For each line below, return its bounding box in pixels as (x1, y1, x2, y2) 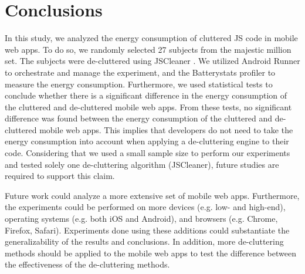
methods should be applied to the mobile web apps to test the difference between (5, 246, 296, 259)
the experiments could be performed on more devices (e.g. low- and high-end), (5, 201, 286, 213)
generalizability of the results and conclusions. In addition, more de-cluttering (5, 235, 284, 248)
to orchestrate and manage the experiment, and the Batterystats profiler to (5, 66, 276, 78)
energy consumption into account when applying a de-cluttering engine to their (5, 135, 289, 147)
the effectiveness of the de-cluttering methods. (5, 258, 170, 270)
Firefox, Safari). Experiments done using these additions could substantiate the (5, 224, 290, 236)
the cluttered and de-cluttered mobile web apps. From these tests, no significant (5, 100, 292, 113)
